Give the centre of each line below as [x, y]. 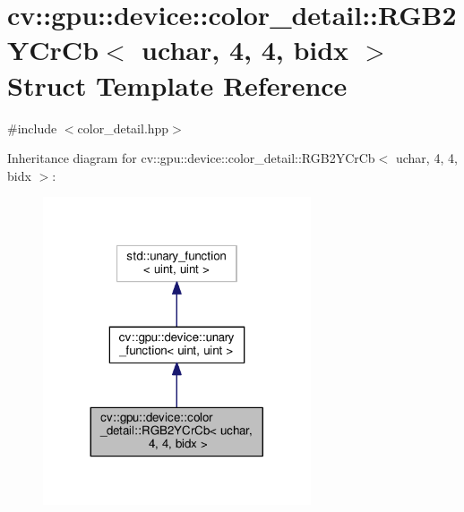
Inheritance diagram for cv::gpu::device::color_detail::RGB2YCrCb [191, 158]
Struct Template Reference [177, 85]
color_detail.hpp [123, 128]
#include [32, 128]
